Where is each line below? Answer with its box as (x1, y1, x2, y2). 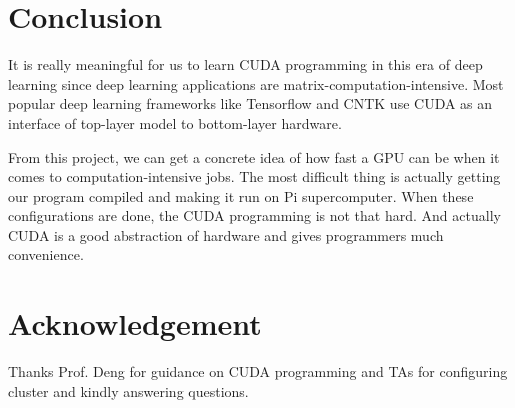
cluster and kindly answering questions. (8, 380, 249, 401)
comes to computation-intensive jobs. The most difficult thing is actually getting (8, 166, 501, 187)
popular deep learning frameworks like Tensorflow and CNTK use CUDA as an (8, 93, 493, 114)
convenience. (8, 244, 84, 265)
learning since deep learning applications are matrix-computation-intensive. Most (8, 73, 504, 94)
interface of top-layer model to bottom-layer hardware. (8, 112, 342, 133)
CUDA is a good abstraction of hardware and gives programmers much (8, 224, 444, 245)
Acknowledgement (8, 303, 262, 344)
